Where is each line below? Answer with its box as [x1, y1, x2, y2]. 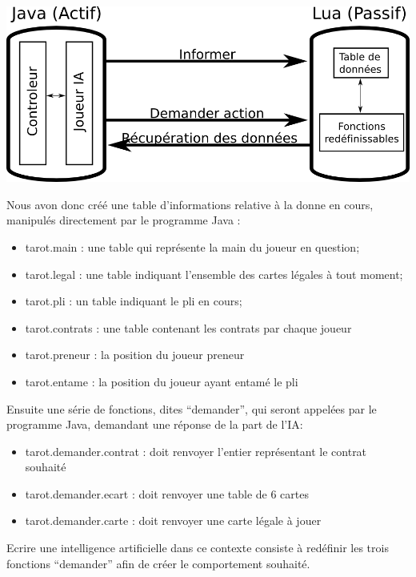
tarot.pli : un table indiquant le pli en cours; [25, 293, 242, 309]
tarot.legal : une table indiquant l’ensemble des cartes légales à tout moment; [25, 265, 403, 282]
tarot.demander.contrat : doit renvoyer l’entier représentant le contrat [25, 442, 367, 459]
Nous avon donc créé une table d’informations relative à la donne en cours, [6, 196, 374, 212]
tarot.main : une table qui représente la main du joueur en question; [25, 238, 360, 255]
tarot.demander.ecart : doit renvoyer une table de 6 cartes [25, 485, 309, 502]
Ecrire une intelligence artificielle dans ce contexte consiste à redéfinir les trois [6, 539, 389, 556]
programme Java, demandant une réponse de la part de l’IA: [6, 416, 303, 433]
